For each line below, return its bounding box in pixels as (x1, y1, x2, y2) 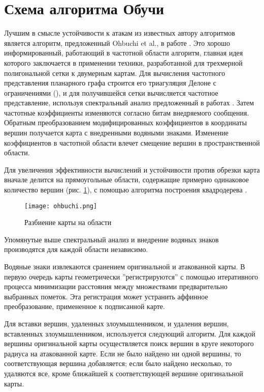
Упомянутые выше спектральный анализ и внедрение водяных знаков (4, 234, 219, 244)
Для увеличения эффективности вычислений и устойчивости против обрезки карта (4, 164, 260, 175)
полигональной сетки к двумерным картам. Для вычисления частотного (4, 67, 225, 78)
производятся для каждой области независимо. (4, 244, 148, 255)
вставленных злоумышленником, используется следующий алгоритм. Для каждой (4, 328, 255, 339)
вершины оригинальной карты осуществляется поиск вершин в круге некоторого (4, 338, 254, 349)
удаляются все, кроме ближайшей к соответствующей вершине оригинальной (4, 368, 243, 378)
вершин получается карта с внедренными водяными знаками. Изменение (4, 127, 229, 138)
